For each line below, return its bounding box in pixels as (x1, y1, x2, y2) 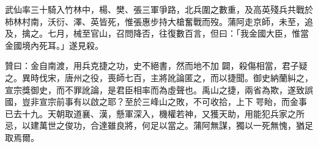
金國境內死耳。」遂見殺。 (5, 38, 103, 51)
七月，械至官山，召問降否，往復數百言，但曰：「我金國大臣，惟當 (47, 27, 309, 40)
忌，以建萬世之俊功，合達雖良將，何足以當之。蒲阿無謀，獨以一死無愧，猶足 (5, 119, 313, 132)
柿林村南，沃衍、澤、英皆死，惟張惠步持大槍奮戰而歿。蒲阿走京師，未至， (5, 15, 305, 27)
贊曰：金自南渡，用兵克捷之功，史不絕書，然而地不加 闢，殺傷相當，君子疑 (5, 59, 308, 72)
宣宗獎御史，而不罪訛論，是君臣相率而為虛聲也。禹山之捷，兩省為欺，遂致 (5, 83, 305, 96)
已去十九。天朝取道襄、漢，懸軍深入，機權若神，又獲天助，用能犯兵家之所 (5, 107, 305, 120)
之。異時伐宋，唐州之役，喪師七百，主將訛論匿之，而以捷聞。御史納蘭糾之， (5, 71, 313, 84)
